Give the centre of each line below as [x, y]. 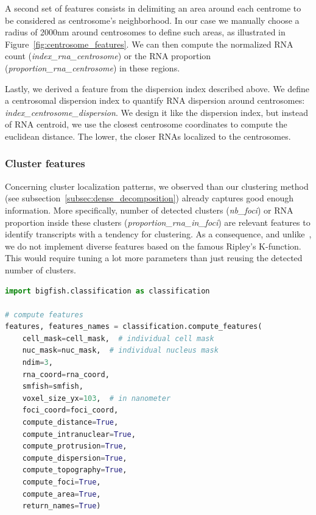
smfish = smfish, [53, 387]
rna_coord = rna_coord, [66, 374]
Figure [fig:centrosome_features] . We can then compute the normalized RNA [149, 44]
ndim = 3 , [37, 363]
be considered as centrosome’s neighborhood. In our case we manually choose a [152, 20]
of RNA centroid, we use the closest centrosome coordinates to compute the [146, 124]
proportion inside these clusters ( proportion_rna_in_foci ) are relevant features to [158, 222]
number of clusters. [40, 269]
